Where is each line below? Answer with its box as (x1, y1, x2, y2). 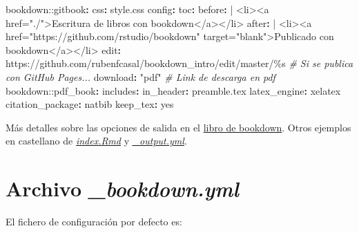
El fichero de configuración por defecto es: (6, 214, 182, 229)
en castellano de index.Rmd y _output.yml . (6, 133, 187, 148)
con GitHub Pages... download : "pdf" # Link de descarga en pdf (6, 69, 275, 84)
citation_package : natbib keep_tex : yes (6, 97, 174, 111)
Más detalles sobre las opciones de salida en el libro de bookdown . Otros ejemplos (6, 120, 351, 134)
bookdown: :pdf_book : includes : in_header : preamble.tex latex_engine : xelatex (6, 83, 341, 97)
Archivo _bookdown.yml (6, 174, 239, 203)
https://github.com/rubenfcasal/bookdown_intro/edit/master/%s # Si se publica (6, 56, 353, 71)
